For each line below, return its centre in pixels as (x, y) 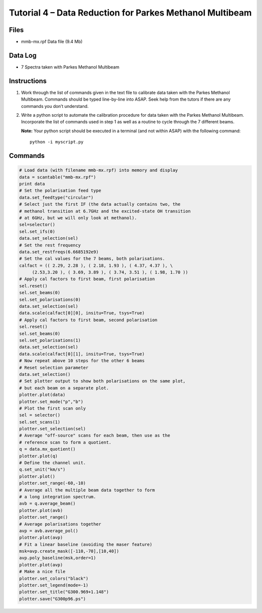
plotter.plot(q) (39, 456)
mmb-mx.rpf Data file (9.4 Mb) (52, 42)
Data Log (23, 55)
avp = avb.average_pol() (49, 531)
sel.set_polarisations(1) (50, 340)
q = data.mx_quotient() (48, 449)
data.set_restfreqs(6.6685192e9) (59, 252)
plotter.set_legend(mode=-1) (54, 585)
